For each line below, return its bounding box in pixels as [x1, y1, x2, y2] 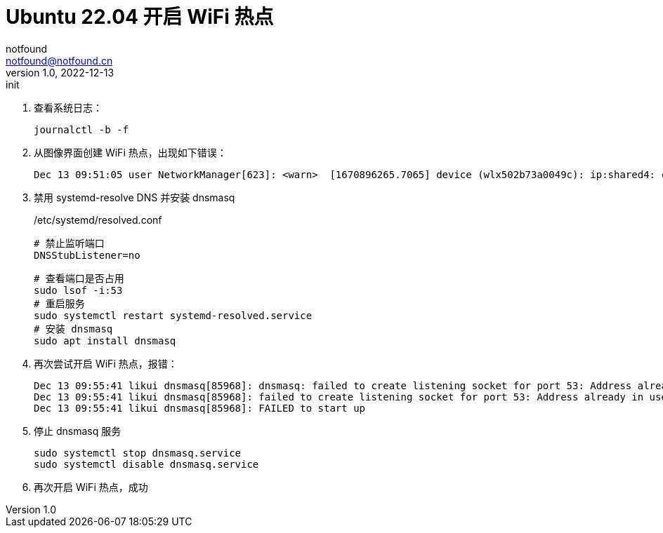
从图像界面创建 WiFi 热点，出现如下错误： [34, 146, 227, 158]
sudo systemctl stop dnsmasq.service [34, 447, 242, 459]
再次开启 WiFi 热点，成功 [34, 480, 148, 493]
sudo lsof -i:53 [34, 284, 123, 296]
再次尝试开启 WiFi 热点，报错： [34, 357, 178, 370]
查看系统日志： [34, 101, 103, 114]
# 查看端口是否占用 [34, 272, 124, 284]
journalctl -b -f [34, 123, 129, 135]
